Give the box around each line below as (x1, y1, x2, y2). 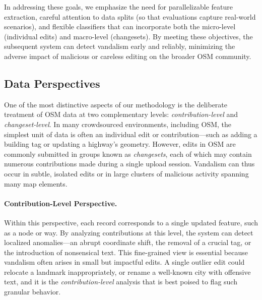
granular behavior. (4, 286, 61, 297)
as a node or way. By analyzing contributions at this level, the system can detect (4, 227, 253, 237)
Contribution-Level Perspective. (4, 198, 117, 208)
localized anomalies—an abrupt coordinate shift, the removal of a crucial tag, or (4, 237, 251, 248)
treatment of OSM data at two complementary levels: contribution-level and (4, 109, 238, 119)
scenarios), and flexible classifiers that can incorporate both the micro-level (4, 21, 236, 32)
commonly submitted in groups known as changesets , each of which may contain (4, 148, 252, 159)
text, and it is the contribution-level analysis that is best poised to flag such (4, 276, 237, 287)
